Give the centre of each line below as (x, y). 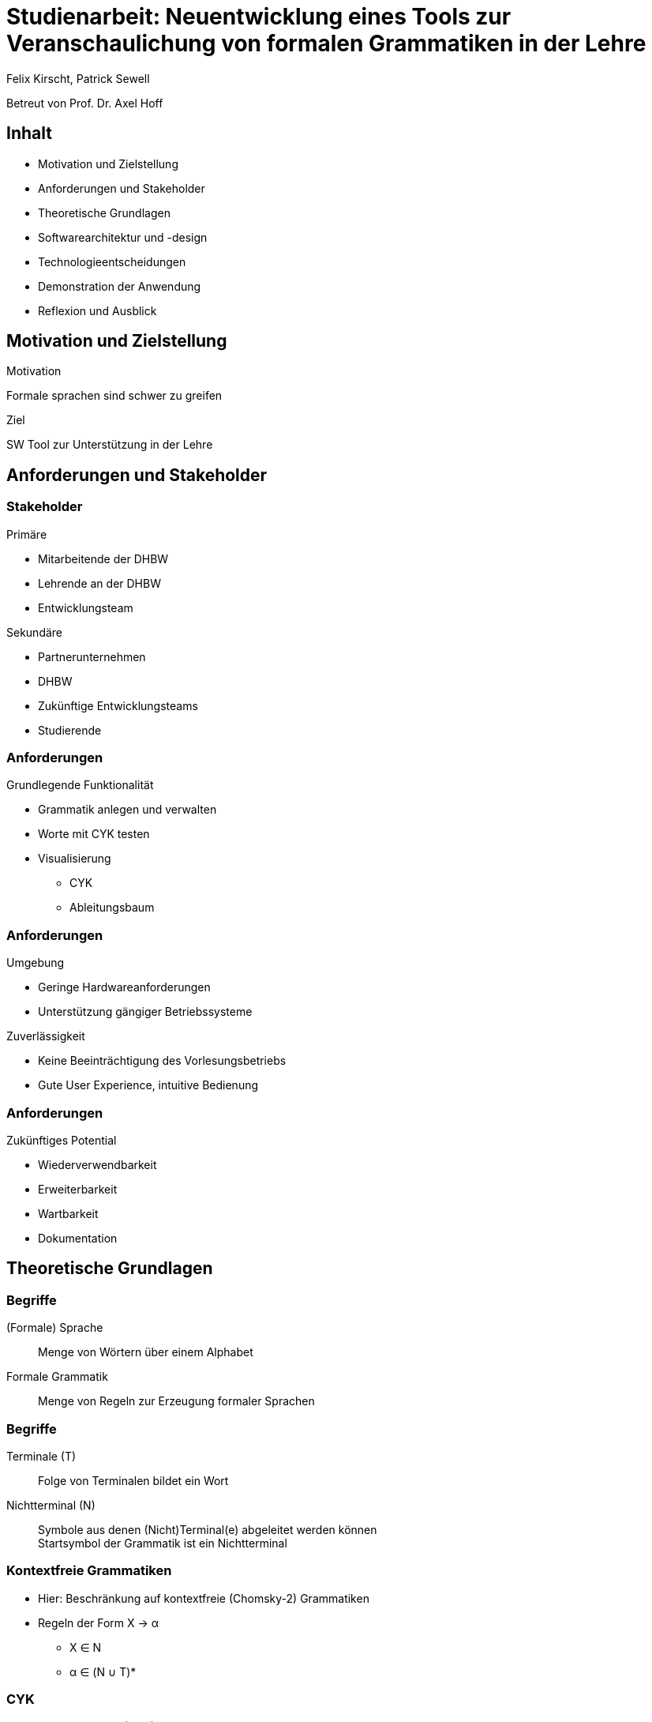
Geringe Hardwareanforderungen (124, 987)
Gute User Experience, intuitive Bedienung (148, 1085)
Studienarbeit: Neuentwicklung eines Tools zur (259, 17)
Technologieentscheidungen (112, 261)
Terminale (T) (41, 1456)
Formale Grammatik (57, 1377)
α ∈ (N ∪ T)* (103, 1671)
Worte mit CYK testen (94, 834)
